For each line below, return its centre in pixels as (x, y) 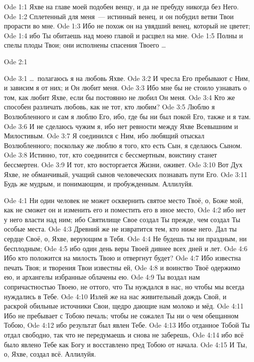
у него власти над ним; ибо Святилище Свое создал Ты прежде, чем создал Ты (122, 219)
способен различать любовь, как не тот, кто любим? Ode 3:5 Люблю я (109, 107)
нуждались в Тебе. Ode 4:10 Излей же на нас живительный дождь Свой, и (115, 296)
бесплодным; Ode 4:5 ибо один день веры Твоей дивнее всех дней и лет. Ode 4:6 (126, 248)
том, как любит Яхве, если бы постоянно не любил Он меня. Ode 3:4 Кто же (119, 97)
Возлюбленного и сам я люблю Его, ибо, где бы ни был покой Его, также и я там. (127, 116)
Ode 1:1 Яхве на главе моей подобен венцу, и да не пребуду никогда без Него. (122, 6)
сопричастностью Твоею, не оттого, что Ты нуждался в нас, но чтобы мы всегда (124, 287)
